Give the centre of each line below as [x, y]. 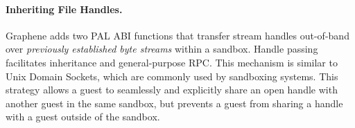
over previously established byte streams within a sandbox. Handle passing [162, 49]
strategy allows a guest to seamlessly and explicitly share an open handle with [172, 90]
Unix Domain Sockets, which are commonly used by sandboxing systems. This [172, 76]
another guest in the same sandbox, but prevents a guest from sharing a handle [174, 103]
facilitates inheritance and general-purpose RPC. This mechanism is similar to [172, 62]
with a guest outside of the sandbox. [83, 117]
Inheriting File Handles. [64, 9]
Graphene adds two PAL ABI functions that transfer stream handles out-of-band [177, 35]
